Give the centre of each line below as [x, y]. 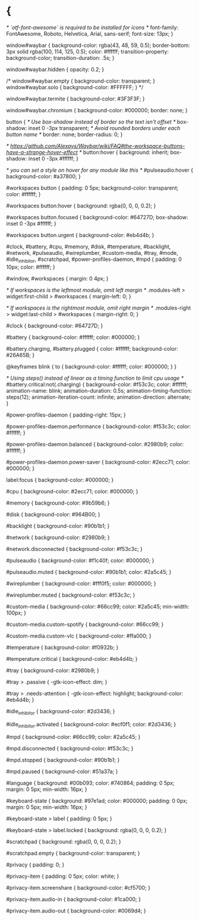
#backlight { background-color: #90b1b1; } [58, 526]
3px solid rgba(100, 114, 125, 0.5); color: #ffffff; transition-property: [88, 51]
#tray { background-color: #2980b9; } [53, 670]
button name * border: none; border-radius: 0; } [64, 134]
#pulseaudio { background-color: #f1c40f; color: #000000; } [80, 560]
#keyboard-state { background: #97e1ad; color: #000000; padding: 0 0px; [97, 801]
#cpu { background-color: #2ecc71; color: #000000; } [72, 491]
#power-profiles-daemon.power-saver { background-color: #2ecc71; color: [98, 462]
